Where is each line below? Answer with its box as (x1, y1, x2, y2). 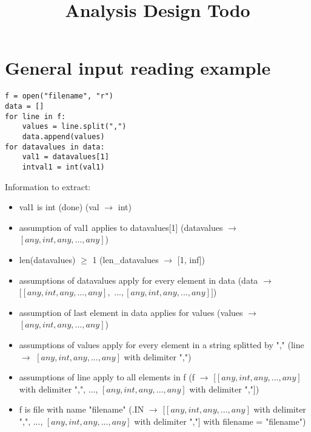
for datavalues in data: (5, 142, 105, 151)
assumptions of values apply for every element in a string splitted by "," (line (19, 338, 304, 351)
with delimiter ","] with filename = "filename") (134, 414, 306, 427)
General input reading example (5, 55, 271, 80)
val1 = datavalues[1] (22, 153, 109, 162)
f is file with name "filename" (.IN (19, 403, 144, 416)
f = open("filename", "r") (5, 92, 113, 101)
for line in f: (5, 112, 66, 121)
